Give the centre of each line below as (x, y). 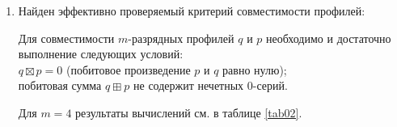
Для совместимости (66, 38)
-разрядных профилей (181, 38)
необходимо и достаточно (329, 38)
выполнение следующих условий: (101, 54)
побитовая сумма (60, 85)
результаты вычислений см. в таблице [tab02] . (189, 112)
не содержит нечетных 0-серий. (211, 85)
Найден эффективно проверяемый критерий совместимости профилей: (192, 11)
